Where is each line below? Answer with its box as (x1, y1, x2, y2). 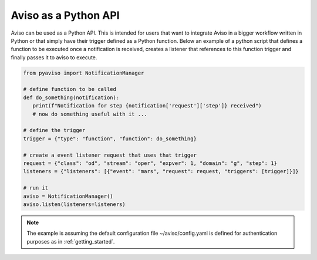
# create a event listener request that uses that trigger (23, 151, 197, 158)
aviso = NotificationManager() (23, 193, 114, 200)
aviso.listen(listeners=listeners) (23, 201, 126, 208)
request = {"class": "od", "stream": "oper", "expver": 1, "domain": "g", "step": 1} (23, 160, 277, 167)
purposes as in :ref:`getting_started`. (26, 238, 115, 245)
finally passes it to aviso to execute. (11, 53, 97, 61)
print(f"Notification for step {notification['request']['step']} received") (32, 103, 262, 109)
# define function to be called (23, 86, 117, 93)
